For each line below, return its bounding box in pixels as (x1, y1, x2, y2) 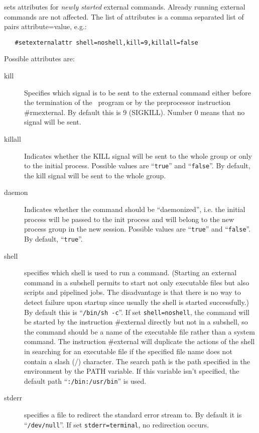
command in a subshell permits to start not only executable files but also (24, 277, 249, 287)
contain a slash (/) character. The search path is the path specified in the (24, 356, 250, 366)
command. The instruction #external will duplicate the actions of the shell (24, 336, 255, 347)
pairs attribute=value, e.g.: (4, 21, 87, 32)
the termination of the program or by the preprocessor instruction (24, 97, 231, 107)
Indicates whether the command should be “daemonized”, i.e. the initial (24, 204, 245, 214)
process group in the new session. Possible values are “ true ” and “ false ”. (24, 224, 251, 234)
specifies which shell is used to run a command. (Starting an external (24, 267, 237, 278)
